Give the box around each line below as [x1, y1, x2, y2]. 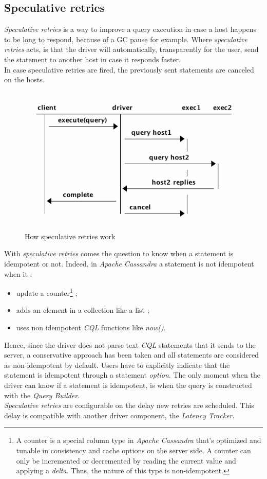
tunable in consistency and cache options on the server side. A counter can [16, 445, 251, 456]
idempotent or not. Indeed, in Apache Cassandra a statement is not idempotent [4, 258, 254, 269]
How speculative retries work [25, 230, 116, 241]
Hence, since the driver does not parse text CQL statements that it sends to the [4, 339, 256, 350]
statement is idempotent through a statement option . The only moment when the [4, 369, 260, 380]
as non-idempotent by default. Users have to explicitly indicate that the [4, 359, 230, 370]
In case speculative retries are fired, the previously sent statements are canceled [4, 64, 254, 75]
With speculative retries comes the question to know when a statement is [4, 248, 234, 259]
